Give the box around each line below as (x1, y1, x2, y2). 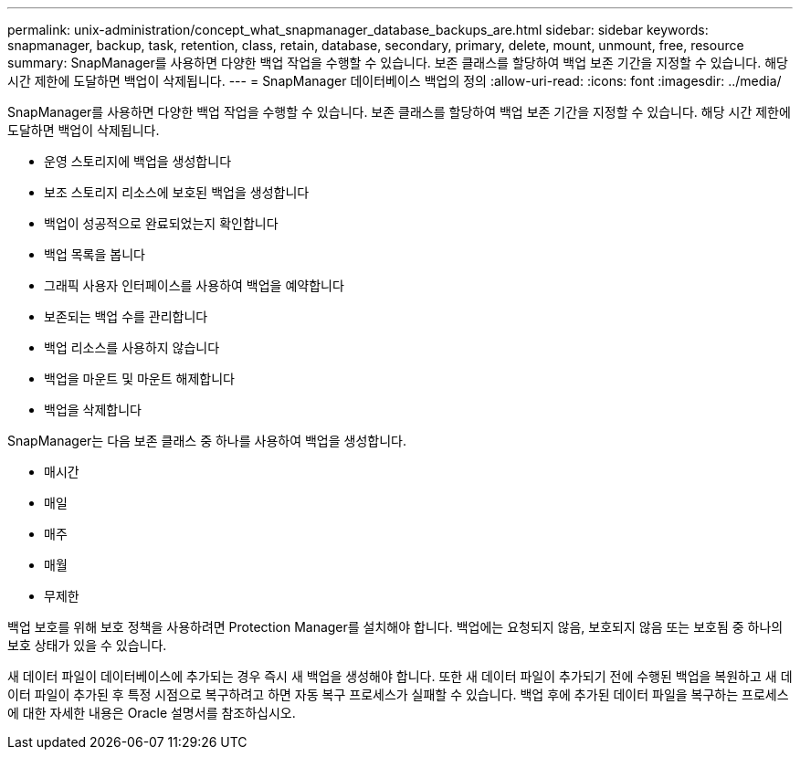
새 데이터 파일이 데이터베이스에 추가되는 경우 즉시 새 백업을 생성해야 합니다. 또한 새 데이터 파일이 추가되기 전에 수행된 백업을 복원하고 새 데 (7, 668, 793, 684)
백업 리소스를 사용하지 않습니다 (44, 340, 220, 355)
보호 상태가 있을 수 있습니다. (7, 637, 167, 653)
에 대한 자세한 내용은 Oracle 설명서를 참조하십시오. (7, 705, 296, 720)
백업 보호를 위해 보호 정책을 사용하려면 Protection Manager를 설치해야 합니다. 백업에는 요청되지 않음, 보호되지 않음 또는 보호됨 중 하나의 (7, 619, 784, 635)
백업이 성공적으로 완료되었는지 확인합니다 (44, 216, 279, 231)
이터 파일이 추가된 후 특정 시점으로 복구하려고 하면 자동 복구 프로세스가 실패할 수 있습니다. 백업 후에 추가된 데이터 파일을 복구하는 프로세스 (7, 687, 789, 702)
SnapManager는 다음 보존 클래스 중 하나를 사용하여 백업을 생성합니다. (7, 433, 406, 448)
